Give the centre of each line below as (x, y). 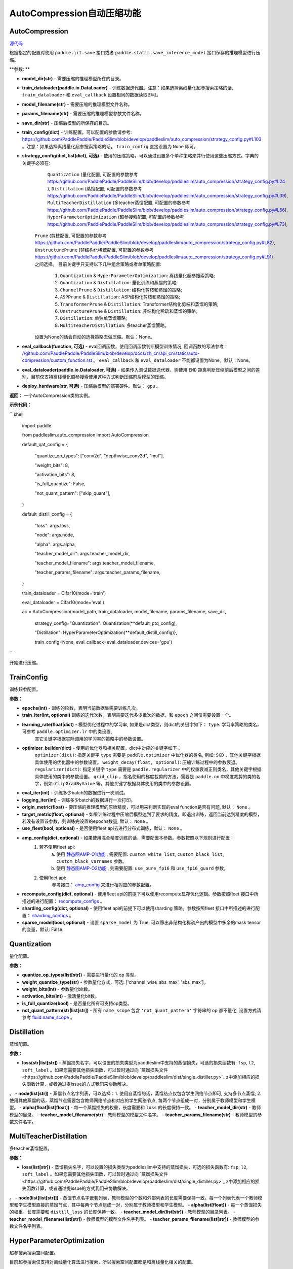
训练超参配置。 (25, 689)
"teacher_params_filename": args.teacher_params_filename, (97, 572)
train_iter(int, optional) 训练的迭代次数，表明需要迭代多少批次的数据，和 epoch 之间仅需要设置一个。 (128, 715)
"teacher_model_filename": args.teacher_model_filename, (95, 563)
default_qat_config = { (45, 444)
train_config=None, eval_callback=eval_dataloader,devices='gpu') (103, 642)
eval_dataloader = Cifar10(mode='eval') (63, 603)
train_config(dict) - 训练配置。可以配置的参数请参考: (77, 132)
